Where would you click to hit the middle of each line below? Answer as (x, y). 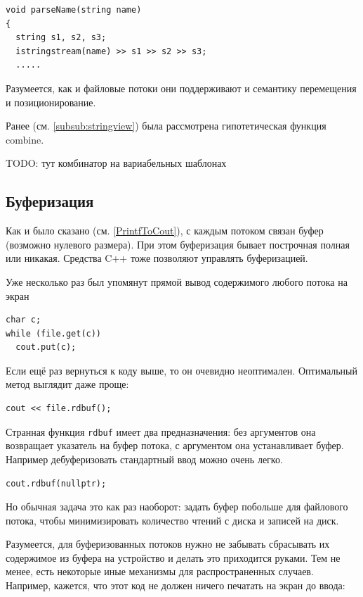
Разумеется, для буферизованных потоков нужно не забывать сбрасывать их (168, 544)
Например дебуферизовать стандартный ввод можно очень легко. (144, 459)
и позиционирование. (51, 102)
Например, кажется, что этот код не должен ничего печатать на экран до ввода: (176, 585)
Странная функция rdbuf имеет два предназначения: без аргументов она (161, 431)
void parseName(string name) (74, 10)
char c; (24, 320)
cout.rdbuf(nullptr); (56, 483)
